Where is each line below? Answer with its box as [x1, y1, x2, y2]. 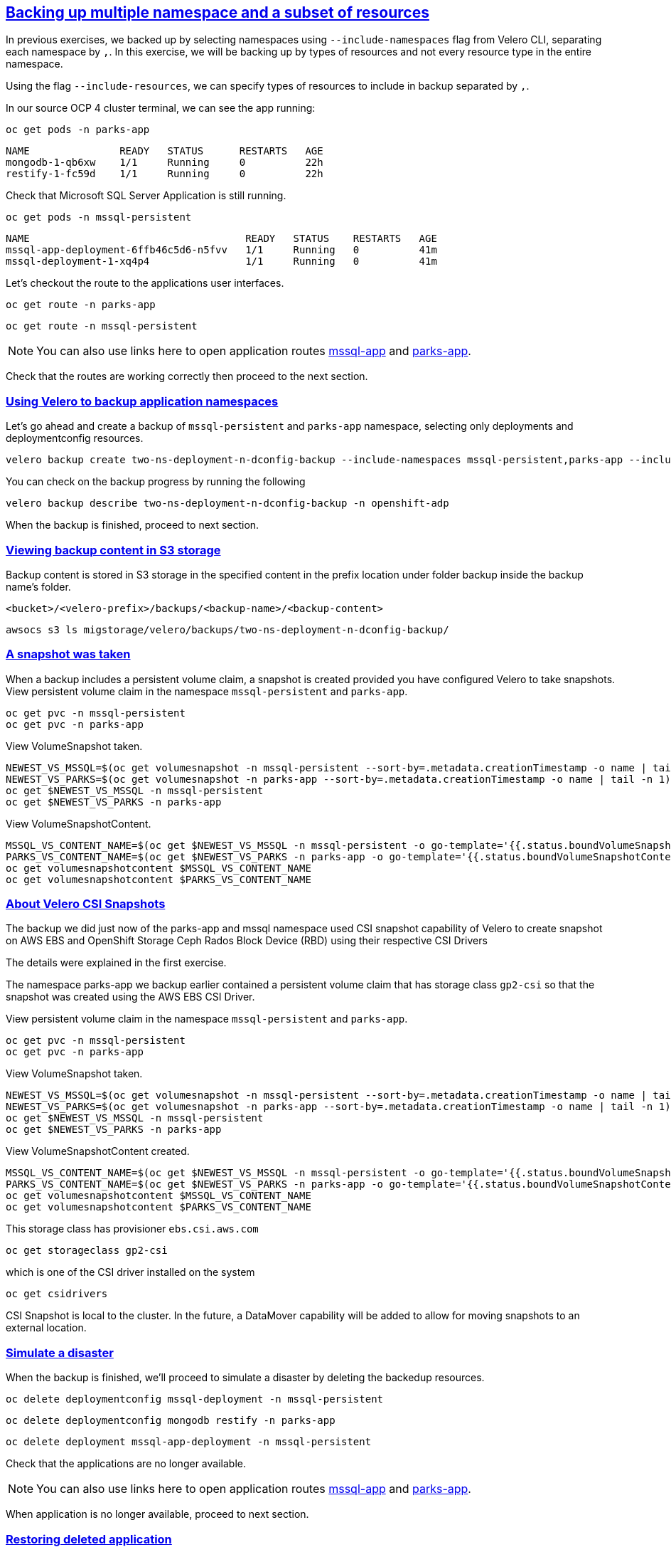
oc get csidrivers [6, 1288, 108, 1300]
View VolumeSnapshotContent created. [6, 1145, 190, 1158]
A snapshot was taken [6, 647, 131, 662]
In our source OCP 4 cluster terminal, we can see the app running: [6, 102, 316, 115]
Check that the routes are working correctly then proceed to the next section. [6, 370, 368, 383]
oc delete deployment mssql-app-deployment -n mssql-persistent [6, 1436, 372, 1448]
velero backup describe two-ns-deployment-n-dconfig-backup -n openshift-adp [6, 497, 449, 510]
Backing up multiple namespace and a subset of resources [6, 4, 429, 21]
